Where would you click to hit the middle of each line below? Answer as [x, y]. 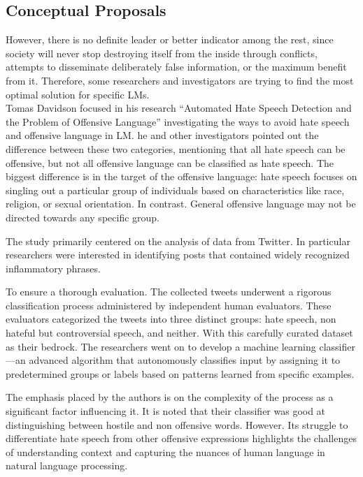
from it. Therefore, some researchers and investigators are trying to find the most [180, 80]
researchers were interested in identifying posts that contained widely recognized [178, 255]
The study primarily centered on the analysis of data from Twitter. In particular [178, 241]
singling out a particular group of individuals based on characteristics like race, [175, 190]
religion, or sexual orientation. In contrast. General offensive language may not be [181, 204]
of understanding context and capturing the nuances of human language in [165, 452]
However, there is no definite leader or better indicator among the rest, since [170, 39]
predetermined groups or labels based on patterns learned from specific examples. [180, 373]
